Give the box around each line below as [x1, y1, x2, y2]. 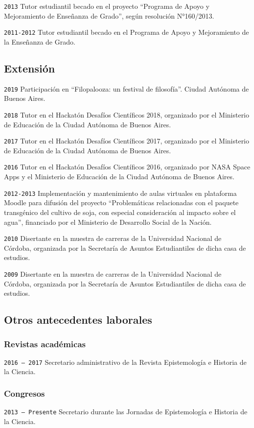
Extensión [4, 60, 55, 75]
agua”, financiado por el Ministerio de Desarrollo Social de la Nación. [4, 216, 212, 227]
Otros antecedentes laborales [4, 312, 152, 327]
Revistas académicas [4, 337, 86, 350]
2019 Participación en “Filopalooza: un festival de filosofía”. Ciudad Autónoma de [4, 83, 249, 94]
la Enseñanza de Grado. [4, 36, 75, 47]
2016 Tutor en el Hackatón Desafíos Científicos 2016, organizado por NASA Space [4, 162, 251, 172]
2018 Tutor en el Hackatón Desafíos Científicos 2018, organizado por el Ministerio [4, 109, 250, 119]
